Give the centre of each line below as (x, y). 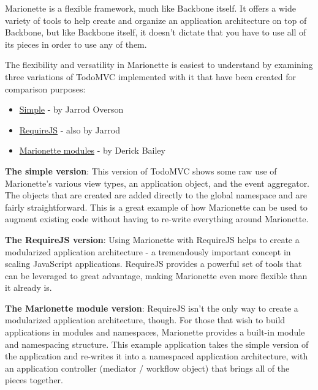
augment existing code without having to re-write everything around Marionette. (157, 219)
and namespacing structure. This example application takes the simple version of (157, 344)
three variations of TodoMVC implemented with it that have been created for (151, 76)
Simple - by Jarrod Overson (71, 109)
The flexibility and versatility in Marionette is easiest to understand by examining (159, 65)
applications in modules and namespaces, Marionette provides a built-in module (155, 332)
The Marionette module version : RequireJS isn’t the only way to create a (152, 308)
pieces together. (34, 380)
